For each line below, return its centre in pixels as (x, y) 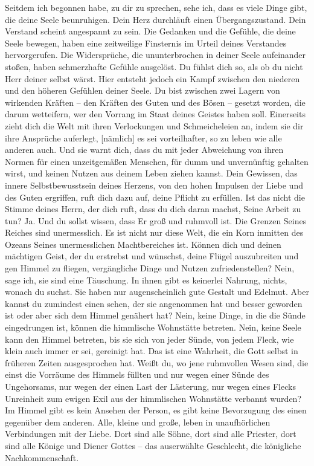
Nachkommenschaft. (42, 457)
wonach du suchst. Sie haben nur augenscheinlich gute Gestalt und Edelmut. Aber (157, 292)
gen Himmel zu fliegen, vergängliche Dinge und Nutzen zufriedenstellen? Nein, (150, 268)
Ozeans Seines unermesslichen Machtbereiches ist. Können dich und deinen (143, 244)
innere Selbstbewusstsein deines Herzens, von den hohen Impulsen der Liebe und (154, 185)
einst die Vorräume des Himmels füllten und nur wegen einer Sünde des (137, 374)
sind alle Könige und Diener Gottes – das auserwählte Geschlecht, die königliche (153, 445)
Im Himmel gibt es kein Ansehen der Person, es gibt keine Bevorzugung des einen (156, 410)
